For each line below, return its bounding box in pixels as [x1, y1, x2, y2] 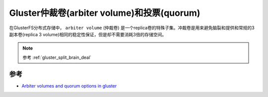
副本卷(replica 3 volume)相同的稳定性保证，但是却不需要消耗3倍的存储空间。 [9, 31, 167, 37]
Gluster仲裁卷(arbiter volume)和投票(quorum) [9, 7, 201, 18]
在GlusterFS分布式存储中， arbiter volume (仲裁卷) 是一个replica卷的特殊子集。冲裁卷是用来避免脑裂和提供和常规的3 [9, 25, 255, 31]
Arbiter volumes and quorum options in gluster [21, 83, 117, 89]
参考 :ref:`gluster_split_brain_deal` [22, 54, 92, 60]
